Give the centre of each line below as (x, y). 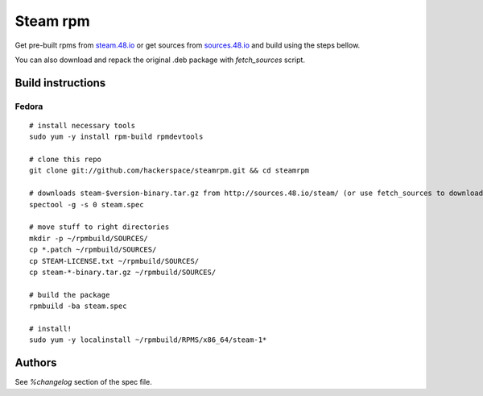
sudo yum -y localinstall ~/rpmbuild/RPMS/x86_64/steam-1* (148, 340)
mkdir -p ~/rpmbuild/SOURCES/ (89, 238)
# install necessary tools (83, 125)
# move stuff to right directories (99, 227)
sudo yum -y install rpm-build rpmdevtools (116, 137)
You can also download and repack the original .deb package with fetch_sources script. (160, 60)
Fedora (29, 106)
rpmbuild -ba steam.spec (78, 306)
